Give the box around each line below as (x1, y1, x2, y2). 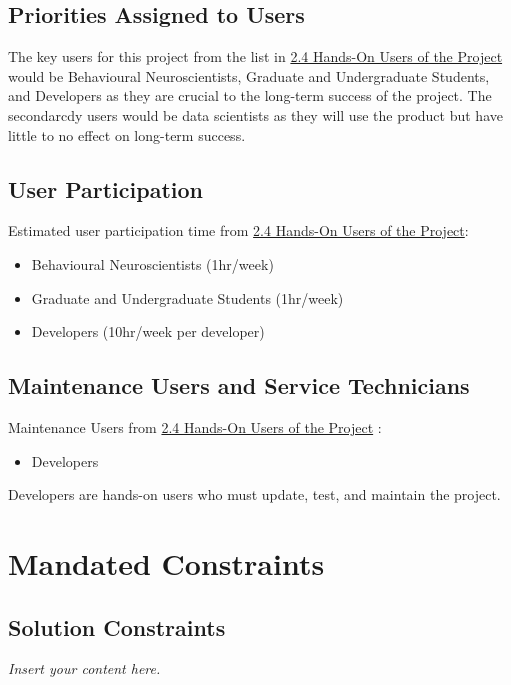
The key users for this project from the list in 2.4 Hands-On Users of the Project (8, 46, 503, 67)
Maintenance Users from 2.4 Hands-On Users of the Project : (8, 416, 382, 437)
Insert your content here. (8, 658, 161, 679)
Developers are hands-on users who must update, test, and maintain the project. (8, 484, 501, 505)
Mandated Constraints (8, 542, 325, 583)
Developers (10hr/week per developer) (31, 321, 265, 342)
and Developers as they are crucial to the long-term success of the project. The (8, 85, 492, 106)
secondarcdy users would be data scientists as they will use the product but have (8, 104, 503, 125)
